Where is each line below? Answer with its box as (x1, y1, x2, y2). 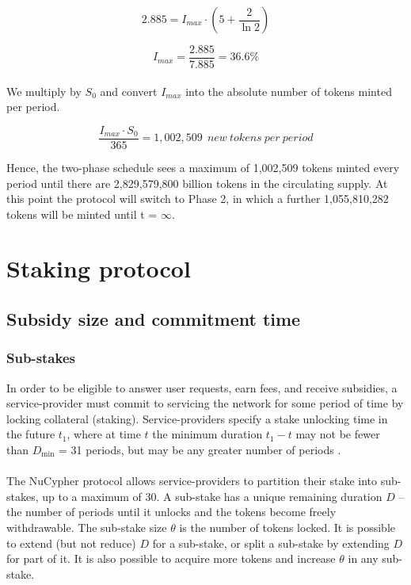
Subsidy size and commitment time (6, 307, 301, 331)
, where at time (67, 426, 141, 442)
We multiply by (6, 82, 82, 99)
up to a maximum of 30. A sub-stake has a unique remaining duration (42, 487, 382, 504)
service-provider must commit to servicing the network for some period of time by (6, 395, 404, 411)
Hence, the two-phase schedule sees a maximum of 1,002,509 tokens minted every (6, 159, 400, 175)
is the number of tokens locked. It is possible (179, 519, 396, 535)
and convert (100, 82, 158, 99)
